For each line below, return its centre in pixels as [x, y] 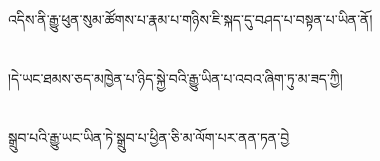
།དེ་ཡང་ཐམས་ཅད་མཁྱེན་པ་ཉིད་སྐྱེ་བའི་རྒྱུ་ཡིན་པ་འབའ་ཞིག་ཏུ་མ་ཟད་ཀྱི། [175, 77]
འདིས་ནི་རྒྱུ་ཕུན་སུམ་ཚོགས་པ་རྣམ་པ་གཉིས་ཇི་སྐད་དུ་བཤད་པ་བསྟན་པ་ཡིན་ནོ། [190, 19]
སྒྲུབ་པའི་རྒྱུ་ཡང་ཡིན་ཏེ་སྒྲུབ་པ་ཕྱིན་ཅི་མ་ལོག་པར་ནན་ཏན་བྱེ [149, 136]
